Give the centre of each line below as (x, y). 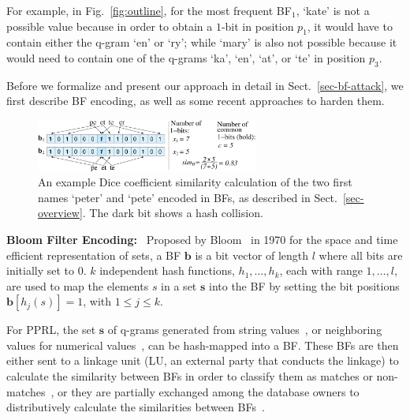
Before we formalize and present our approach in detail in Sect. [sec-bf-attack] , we (205, 85)
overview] (60, 213)
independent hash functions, (167, 270)
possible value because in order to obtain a (110, 26)
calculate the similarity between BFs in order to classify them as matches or (190, 376)
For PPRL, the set (51, 330)
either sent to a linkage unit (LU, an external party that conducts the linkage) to (203, 360)
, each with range (321, 270)
